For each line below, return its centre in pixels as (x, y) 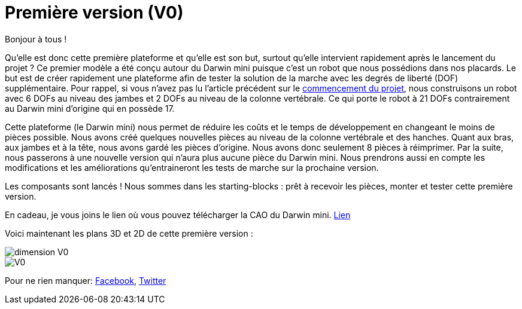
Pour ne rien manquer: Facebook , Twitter (86, 280)
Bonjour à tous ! (36, 39)
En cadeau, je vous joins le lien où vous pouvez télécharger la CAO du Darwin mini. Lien (178, 215)
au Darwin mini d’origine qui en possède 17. (90, 108)
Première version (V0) (94, 13)
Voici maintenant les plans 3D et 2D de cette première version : (129, 233)
